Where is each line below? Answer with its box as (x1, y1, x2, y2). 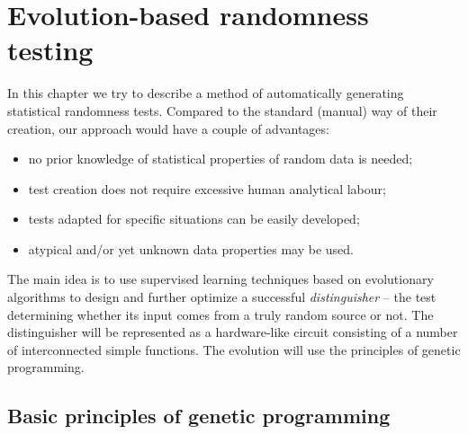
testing (7, 31, 94, 68)
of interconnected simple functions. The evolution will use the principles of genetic (7, 340, 461, 359)
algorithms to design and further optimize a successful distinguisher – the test (7, 288, 436, 306)
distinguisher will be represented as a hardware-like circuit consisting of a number (7, 323, 458, 341)
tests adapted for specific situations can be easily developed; (28, 209, 360, 228)
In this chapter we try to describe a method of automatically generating (7, 84, 404, 102)
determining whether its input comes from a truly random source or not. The (7, 305, 434, 323)
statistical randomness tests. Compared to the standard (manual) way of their (7, 101, 437, 120)
